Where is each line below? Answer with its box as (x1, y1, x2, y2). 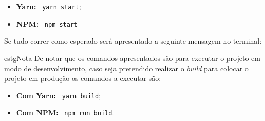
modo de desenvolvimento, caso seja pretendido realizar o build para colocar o (4, 63, 249, 73)
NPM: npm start (16, 18, 78, 29)
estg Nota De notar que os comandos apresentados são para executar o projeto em (4, 52, 260, 63)
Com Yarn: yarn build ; (16, 90, 101, 100)
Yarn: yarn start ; (16, 1, 81, 11)
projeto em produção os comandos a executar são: (4, 73, 161, 84)
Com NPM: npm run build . (16, 107, 115, 118)
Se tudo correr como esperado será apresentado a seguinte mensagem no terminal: (4, 35, 262, 46)
